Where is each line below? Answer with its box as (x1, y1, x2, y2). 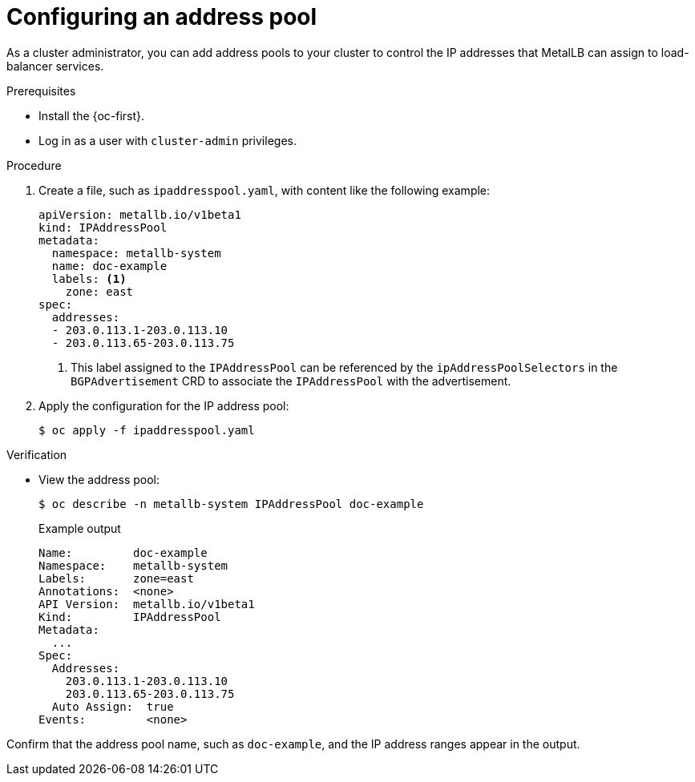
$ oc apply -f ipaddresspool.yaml (38, 423, 255, 437)
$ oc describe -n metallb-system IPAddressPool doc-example (38, 497, 424, 510)
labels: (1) (51, 272, 127, 285)
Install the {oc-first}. (38, 108, 145, 123)
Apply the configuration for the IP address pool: (38, 398, 289, 413)
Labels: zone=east (38, 571, 194, 585)
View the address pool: (38, 472, 160, 486)
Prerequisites (6, 83, 76, 98)
